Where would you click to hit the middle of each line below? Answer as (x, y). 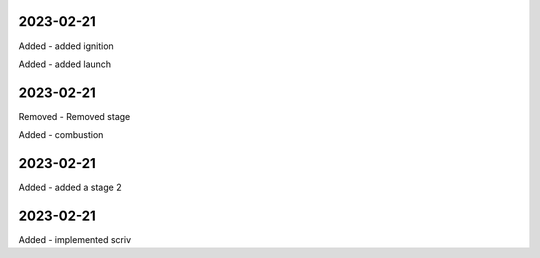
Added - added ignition (66, 46)
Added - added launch (65, 64)
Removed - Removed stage (74, 116)
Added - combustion (61, 135)
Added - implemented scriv (75, 240)
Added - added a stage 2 (70, 187)
